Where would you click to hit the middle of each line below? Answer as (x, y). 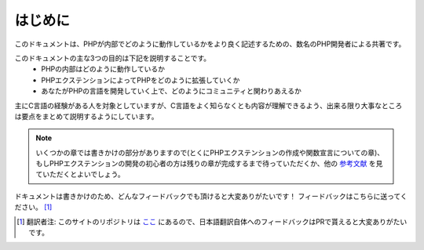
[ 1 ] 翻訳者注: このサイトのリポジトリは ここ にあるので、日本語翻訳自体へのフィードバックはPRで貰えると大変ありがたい (212, 221)
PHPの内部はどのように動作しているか (103, 69)
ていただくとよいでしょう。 (80, 174)
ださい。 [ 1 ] (33, 207)
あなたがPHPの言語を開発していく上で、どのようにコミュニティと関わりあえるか (172, 91)
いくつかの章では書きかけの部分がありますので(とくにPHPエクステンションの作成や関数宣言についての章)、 (210, 152)
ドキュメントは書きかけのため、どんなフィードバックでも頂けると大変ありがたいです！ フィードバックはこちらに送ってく (211, 196)
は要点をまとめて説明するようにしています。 (86, 116)
